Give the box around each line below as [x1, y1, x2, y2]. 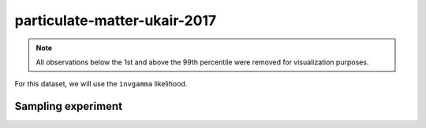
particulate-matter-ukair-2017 [14, 12, 217, 29]
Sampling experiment [14, 100, 122, 113]
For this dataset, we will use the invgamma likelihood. [14, 79, 188, 89]
